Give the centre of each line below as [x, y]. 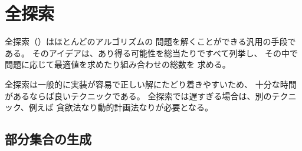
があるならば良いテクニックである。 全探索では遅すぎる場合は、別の [138, 95]
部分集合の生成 [48, 139]
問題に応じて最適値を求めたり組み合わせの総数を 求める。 [118, 64]
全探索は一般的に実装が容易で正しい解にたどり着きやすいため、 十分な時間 [151, 84]
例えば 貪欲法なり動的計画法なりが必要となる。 [121, 107]
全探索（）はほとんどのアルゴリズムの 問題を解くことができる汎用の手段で [150, 41]
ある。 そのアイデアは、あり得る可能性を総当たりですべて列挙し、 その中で [152, 53]
